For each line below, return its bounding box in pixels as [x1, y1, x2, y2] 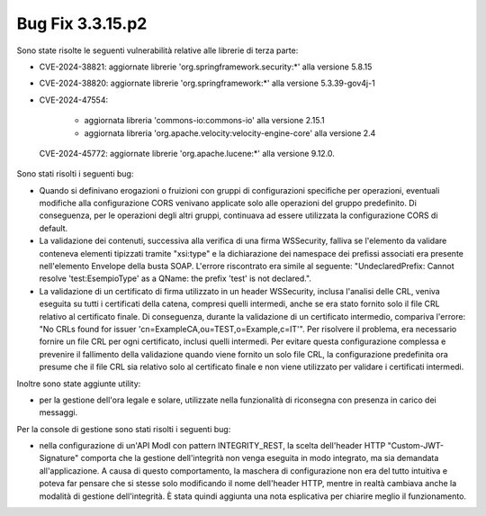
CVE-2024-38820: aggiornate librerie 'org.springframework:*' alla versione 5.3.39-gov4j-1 [39, 77, 375, 89]
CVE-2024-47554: [39, 95, 108, 105]
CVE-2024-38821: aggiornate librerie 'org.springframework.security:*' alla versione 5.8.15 [39, 61, 373, 72]
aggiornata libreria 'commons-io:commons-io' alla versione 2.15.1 [84, 115, 325, 126]
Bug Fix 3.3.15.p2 [16, 14, 148, 33]
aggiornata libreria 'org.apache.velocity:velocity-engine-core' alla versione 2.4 [84, 127, 376, 139]
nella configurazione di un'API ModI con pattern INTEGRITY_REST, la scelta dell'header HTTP [39, 440, 386, 451]
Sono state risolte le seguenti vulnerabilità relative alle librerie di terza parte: [16, 45, 299, 56]
